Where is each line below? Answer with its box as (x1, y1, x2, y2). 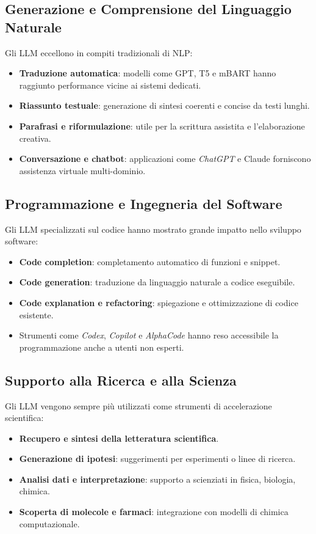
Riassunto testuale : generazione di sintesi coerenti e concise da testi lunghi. (19, 99, 310, 112)
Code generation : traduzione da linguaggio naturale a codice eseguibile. (19, 276, 295, 288)
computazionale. (19, 517, 80, 530)
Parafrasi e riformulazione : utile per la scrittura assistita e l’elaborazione (19, 119, 305, 132)
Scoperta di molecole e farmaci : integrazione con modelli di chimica (19, 505, 289, 518)
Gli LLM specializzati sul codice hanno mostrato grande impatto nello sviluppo (5, 222, 301, 235)
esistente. (19, 308, 54, 321)
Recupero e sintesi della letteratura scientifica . (19, 431, 219, 444)
